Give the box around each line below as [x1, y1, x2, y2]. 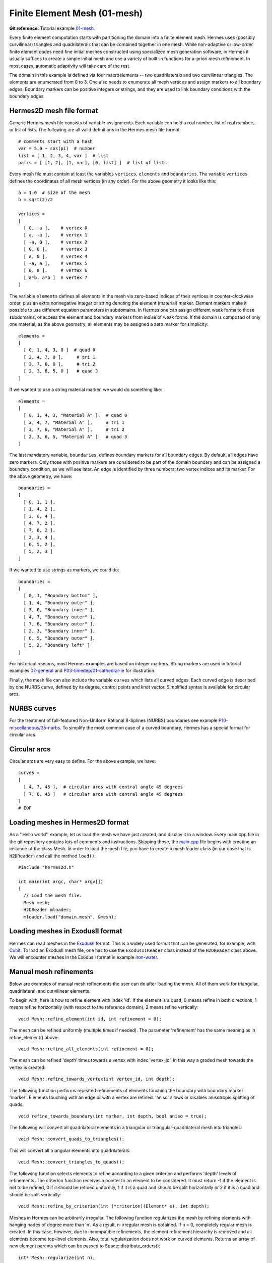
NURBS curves [9, 704, 56, 713]
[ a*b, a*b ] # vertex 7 [23, 274, 88, 280]
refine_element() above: [9, 1034, 59, 1040]
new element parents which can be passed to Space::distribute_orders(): [9, 1243, 161, 1249]
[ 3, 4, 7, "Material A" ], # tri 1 [23, 419, 125, 425]
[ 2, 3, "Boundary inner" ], [23, 628, 96, 634]
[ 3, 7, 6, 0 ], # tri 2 [23, 361, 96, 367]
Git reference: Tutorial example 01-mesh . [9, 25, 95, 31]
